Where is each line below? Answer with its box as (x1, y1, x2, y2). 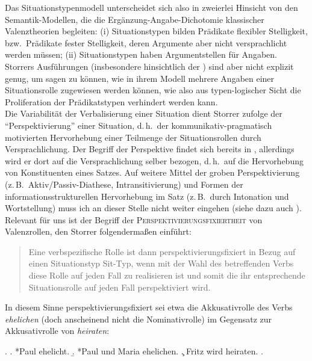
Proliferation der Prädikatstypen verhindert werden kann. (5, 95, 218, 108)
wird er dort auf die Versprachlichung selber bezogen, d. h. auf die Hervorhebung (5, 154, 304, 167)
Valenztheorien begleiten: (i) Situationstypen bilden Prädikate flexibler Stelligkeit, (5, 25, 308, 37)
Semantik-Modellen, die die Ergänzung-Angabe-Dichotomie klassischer (5, 13, 264, 25)
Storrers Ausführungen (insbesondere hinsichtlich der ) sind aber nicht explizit (5, 60, 294, 72)
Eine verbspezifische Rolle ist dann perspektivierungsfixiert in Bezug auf (28, 245, 296, 258)
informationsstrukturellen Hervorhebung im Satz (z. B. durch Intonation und (5, 190, 289, 202)
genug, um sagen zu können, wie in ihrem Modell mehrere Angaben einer (5, 72, 275, 84)
